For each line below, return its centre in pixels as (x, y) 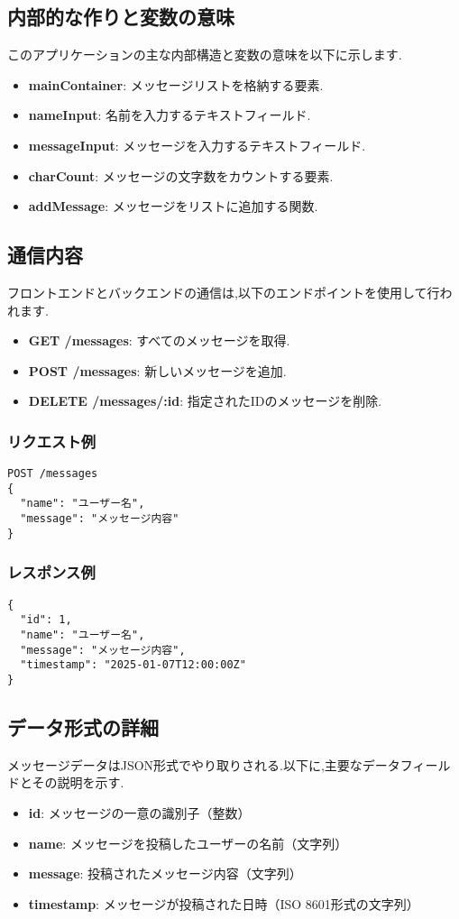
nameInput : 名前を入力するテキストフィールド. (170, 115)
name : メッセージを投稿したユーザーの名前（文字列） (188, 843)
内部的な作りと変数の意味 (121, 17)
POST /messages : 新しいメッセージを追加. (157, 370)
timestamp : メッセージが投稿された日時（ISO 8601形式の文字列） (224, 903)
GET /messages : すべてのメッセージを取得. (159, 340)
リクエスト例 (52, 441)
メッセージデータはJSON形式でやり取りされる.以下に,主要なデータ (204, 764)
